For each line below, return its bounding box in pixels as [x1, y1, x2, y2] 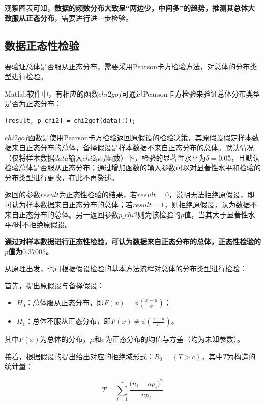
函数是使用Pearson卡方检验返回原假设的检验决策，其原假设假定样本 [28, 132, 252, 143]
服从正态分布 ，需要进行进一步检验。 [11, 12, 133, 23]
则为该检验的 [137, 209, 181, 220]
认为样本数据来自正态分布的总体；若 [11, 199, 133, 209]
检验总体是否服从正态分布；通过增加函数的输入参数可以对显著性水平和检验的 [5, 162, 261, 173]
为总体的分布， [40, 334, 90, 345]
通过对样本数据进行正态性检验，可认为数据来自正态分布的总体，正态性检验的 [5, 236, 261, 246]
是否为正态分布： [5, 98, 62, 109]
